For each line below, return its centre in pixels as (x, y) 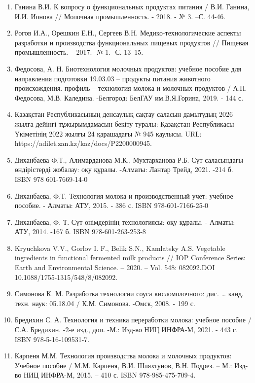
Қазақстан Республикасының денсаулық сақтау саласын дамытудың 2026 (124, 114)
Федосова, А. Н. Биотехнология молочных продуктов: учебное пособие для (128, 68)
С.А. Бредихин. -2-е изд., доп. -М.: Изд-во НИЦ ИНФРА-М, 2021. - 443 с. (126, 330)
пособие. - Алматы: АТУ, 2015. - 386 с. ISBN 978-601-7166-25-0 (111, 205)
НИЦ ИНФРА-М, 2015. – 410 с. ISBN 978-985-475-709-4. (109, 375)
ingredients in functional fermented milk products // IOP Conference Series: (130, 258)
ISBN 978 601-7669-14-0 (51, 179)
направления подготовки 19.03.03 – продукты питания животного (112, 78)
